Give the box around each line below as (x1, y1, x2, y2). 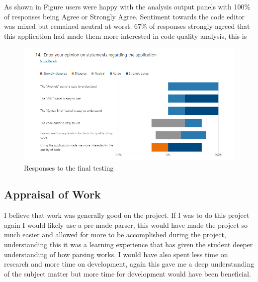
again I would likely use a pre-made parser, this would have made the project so (4, 219, 248, 230)
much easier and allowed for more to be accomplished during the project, (4, 229, 226, 240)
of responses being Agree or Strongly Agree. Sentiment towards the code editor (4, 11, 245, 21)
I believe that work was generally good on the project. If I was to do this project (4, 210, 250, 220)
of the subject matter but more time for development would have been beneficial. (4, 268, 251, 279)
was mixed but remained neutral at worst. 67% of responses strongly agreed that (4, 21, 250, 31)
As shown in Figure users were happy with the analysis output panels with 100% (4, 1, 251, 11)
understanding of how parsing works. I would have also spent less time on (4, 249, 228, 259)
